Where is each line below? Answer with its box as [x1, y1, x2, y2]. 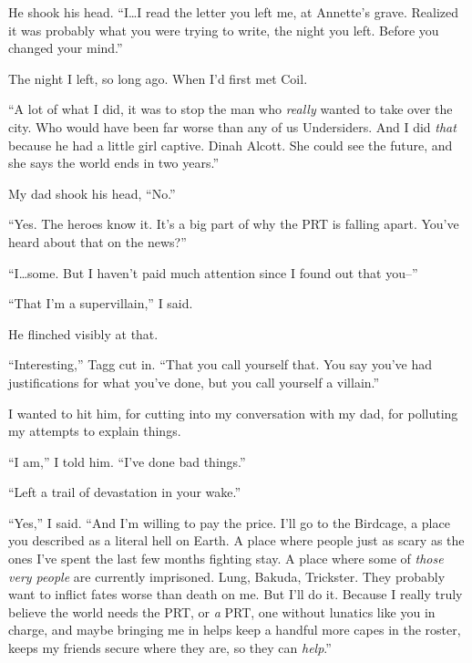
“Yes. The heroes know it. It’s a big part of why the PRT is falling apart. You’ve [8, 214, 459, 233]
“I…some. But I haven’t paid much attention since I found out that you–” [8, 263, 418, 282]
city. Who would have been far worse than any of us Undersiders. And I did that [8, 117, 457, 136]
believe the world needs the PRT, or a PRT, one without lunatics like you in [8, 602, 436, 621]
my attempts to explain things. [8, 421, 181, 440]
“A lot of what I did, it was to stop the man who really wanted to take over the [8, 99, 453, 119]
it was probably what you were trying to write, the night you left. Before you [8, 20, 439, 39]
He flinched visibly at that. [8, 324, 159, 343]
